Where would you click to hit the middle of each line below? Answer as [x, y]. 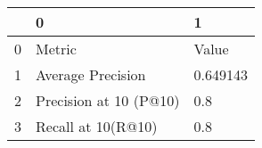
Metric [56, 49]
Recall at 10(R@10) [97, 126]
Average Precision [91, 74]
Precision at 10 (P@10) [108, 100]
